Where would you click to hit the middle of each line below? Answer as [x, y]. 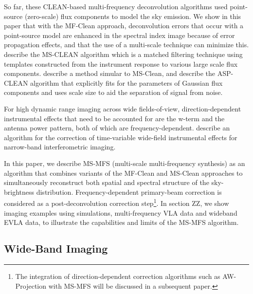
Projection [31, 285]
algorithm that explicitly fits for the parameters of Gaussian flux [126, 83]
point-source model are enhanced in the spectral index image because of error [119, 35]
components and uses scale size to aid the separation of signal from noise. [113, 92]
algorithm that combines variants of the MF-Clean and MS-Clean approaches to [123, 173]
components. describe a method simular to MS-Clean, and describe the [110, 73]
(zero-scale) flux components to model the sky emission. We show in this [133, 16]
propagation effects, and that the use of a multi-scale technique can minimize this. [126, 45]
